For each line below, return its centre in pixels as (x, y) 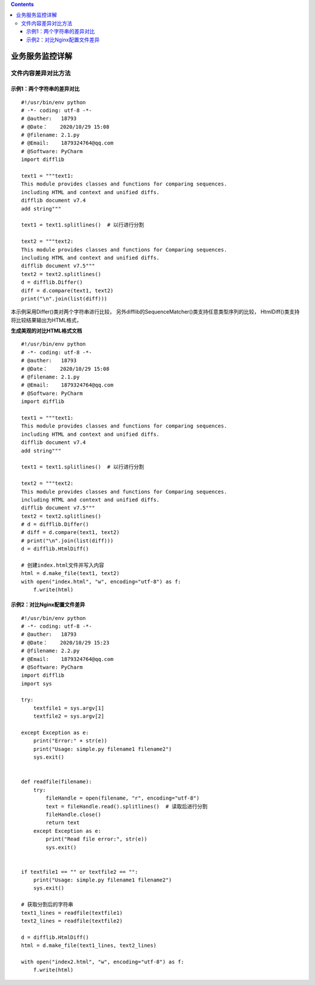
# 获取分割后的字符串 (47, 905)
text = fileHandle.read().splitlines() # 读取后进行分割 (127, 806)
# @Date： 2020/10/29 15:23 (65, 643)
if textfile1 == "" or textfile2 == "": (80, 872)
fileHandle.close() (73, 814)
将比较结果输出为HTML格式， (46, 320)
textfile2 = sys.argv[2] (69, 716)
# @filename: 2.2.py (50, 651)
